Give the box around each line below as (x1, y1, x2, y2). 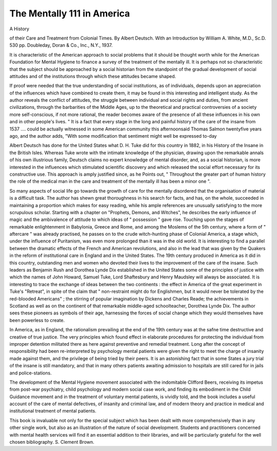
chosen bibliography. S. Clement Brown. (9, 439, 94, 445)
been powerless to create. (9, 317, 65, 323)
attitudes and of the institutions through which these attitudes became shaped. (9, 73, 176, 79)
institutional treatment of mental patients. (9, 408, 97, 414)
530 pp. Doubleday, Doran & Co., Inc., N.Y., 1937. (9, 42, 113, 48)
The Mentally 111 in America (9, 8, 130, 19)
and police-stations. (9, 370, 52, 376)
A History (9, 26, 29, 32)
